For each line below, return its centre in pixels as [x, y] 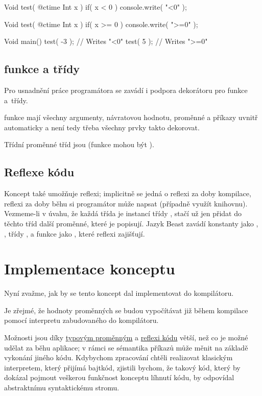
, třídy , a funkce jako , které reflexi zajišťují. [75, 233]
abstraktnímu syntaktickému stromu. [62, 387]
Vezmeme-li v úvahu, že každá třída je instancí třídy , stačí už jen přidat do [123, 213]
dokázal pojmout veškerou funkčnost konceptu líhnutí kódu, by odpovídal [119, 377]
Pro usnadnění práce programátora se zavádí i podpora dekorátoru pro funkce [126, 90]
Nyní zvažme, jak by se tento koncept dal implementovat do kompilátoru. [119, 293]
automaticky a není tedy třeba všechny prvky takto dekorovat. [102, 127]
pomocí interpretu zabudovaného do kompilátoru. [81, 320]
